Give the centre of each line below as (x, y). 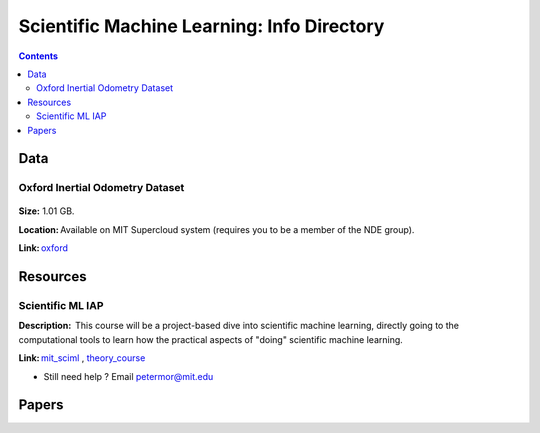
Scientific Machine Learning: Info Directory (201, 26)
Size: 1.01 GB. (46, 211)
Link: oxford (43, 248)
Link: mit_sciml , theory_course (82, 358)
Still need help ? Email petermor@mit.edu (128, 376)
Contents (38, 56)
